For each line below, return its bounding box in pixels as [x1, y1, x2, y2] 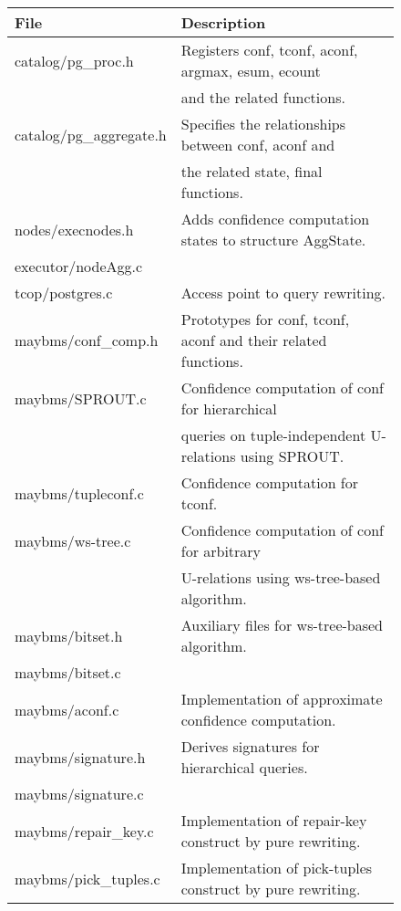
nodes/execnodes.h [15, 218, 134, 240]
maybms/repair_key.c [15, 820, 154, 842]
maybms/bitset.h [15, 624, 123, 646]
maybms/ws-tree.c [15, 529, 131, 551]
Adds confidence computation [180, 208, 370, 229]
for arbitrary [180, 540, 262, 561]
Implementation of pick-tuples [180, 857, 373, 878]
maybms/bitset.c [15, 662, 121, 683]
